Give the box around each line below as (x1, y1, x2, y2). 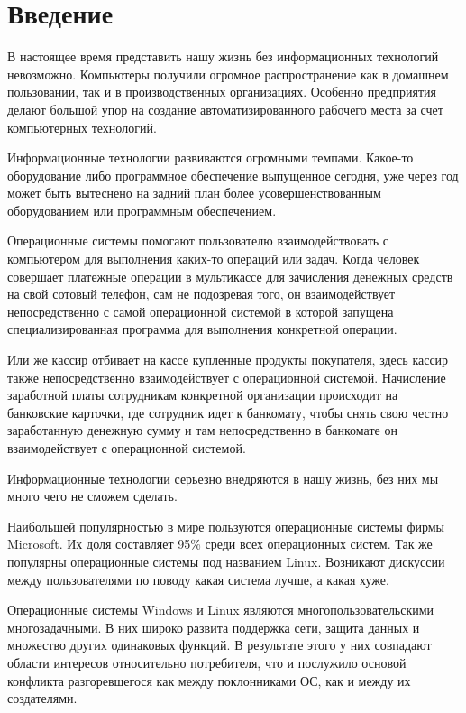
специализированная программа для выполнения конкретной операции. (7, 319, 397, 338)
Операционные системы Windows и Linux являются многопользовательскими (7, 600, 434, 619)
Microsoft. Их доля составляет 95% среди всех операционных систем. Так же (7, 534, 433, 553)
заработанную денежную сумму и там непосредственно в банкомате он (7, 421, 397, 440)
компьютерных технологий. (7, 117, 157, 136)
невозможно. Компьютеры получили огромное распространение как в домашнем (7, 64, 449, 83)
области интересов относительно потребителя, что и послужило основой (7, 653, 407, 671)
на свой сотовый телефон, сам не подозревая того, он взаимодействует (7, 284, 396, 303)
